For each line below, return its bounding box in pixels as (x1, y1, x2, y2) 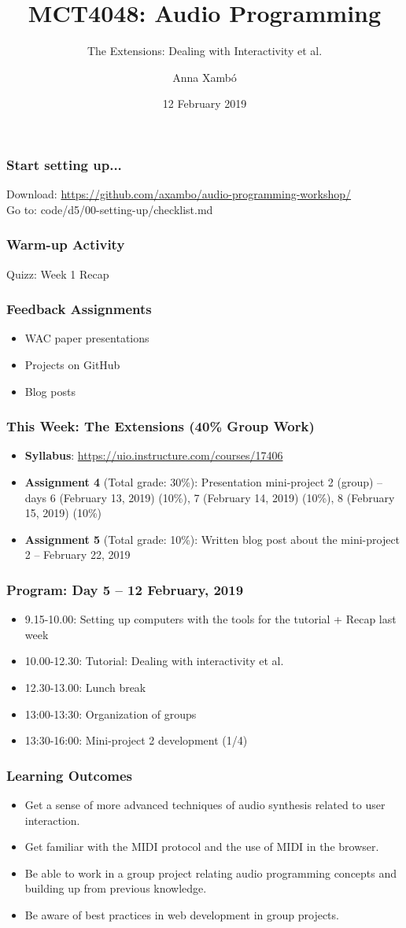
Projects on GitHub (24, 357, 120, 373)
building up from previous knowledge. (24, 880, 207, 897)
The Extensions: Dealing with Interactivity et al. (87, 43, 323, 59)
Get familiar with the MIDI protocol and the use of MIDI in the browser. (24, 838, 379, 855)
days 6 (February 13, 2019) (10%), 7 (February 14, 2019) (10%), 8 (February (24, 489, 395, 505)
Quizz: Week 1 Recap (6, 265, 109, 282)
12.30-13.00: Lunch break (24, 678, 146, 695)
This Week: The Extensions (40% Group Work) (6, 416, 315, 436)
